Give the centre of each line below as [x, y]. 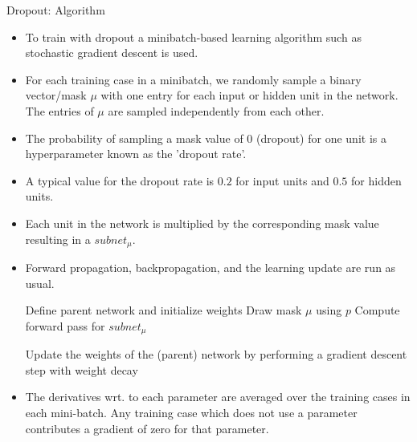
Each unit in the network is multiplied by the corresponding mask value [202, 223]
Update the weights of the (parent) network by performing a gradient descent [216, 354]
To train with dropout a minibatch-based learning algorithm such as [193, 36]
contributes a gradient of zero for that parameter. [147, 428]
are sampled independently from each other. [216, 110]
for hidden [376, 180]
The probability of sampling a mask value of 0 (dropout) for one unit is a [206, 138]
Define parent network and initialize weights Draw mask [164, 310]
